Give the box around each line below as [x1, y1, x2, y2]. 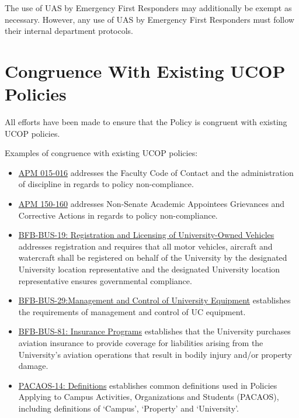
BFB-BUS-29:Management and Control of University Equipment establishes [18, 294, 291, 306]
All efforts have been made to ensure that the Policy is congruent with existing [5, 116, 287, 128]
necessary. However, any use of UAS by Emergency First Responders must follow [5, 13, 294, 25]
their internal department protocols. [5, 25, 133, 37]
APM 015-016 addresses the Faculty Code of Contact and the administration [18, 166, 294, 178]
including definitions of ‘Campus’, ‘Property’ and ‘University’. [18, 402, 239, 414]
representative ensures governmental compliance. [18, 274, 192, 286]
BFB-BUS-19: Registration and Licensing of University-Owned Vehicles [18, 229, 274, 241]
